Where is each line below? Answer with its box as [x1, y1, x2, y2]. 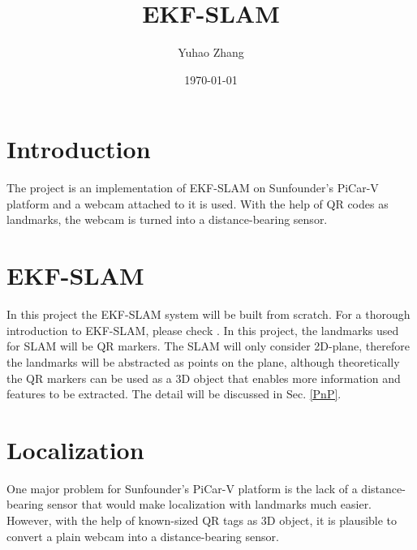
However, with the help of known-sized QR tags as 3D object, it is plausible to [6, 512, 398, 529]
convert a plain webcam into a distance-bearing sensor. [6, 527, 279, 544]
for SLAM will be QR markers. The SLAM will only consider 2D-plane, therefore [6, 337, 411, 354]
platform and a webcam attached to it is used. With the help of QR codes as [6, 195, 389, 212]
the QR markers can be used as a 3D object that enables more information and [6, 369, 401, 386]
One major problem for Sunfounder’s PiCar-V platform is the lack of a [6, 479, 358, 496]
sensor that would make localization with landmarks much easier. [47, 496, 372, 513]
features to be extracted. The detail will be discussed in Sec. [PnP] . [6, 385, 342, 402]
